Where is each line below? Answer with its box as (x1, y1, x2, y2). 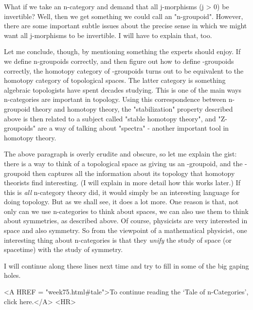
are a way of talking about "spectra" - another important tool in (37, 123, 229, 133)
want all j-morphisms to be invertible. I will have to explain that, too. (4, 30, 212, 40)
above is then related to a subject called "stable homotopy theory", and (4, 113, 216, 123)
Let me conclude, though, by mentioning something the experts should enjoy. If (4, 46, 241, 57)
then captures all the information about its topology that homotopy (32, 168, 235, 178)
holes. (4, 270, 21, 280)
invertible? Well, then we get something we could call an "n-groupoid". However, (4, 11, 243, 21)
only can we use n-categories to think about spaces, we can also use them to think (4, 206, 249, 216)
